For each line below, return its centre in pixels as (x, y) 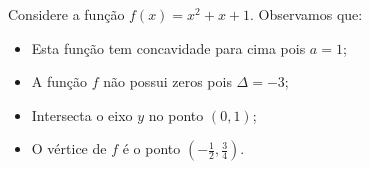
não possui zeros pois (167, 81)
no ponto (176, 114)
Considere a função (66, 14)
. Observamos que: (306, 14)
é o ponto (151, 148)
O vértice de (69, 148)
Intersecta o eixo (82, 114)
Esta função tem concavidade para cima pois (168, 47)
